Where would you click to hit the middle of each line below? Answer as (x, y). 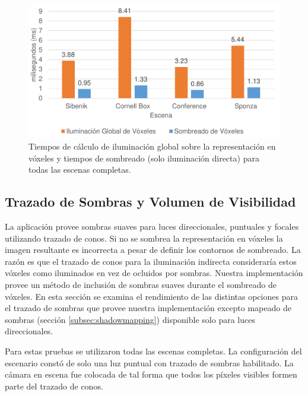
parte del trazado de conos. (54, 386)
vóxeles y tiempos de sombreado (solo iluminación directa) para (144, 158)
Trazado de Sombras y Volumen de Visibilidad (150, 202)
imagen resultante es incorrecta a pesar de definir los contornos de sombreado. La (153, 250)
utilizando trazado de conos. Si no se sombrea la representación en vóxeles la (144, 238)
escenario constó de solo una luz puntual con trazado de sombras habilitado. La (149, 362)
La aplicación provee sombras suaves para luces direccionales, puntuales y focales (152, 226)
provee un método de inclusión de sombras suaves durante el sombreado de (141, 284)
